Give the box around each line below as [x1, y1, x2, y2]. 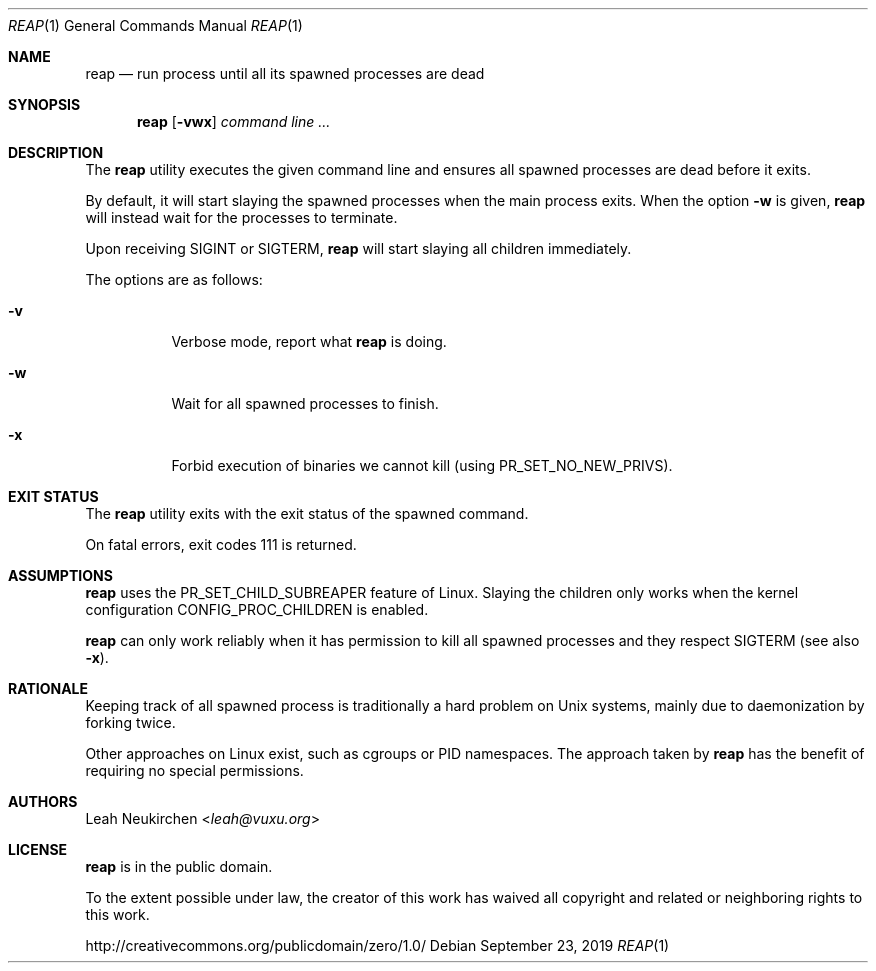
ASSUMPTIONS [8, 567, 113, 584]
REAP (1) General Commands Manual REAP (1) [8, 17, 303, 34]
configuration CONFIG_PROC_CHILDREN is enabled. [85, 601, 429, 618]
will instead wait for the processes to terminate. [85, 209, 398, 226]
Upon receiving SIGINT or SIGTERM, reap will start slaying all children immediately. [85, 240, 632, 257]
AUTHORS [8, 793, 78, 810]
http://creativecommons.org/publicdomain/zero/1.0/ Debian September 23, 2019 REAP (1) [85, 937, 670, 954]
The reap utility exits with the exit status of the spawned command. [85, 505, 529, 522]
